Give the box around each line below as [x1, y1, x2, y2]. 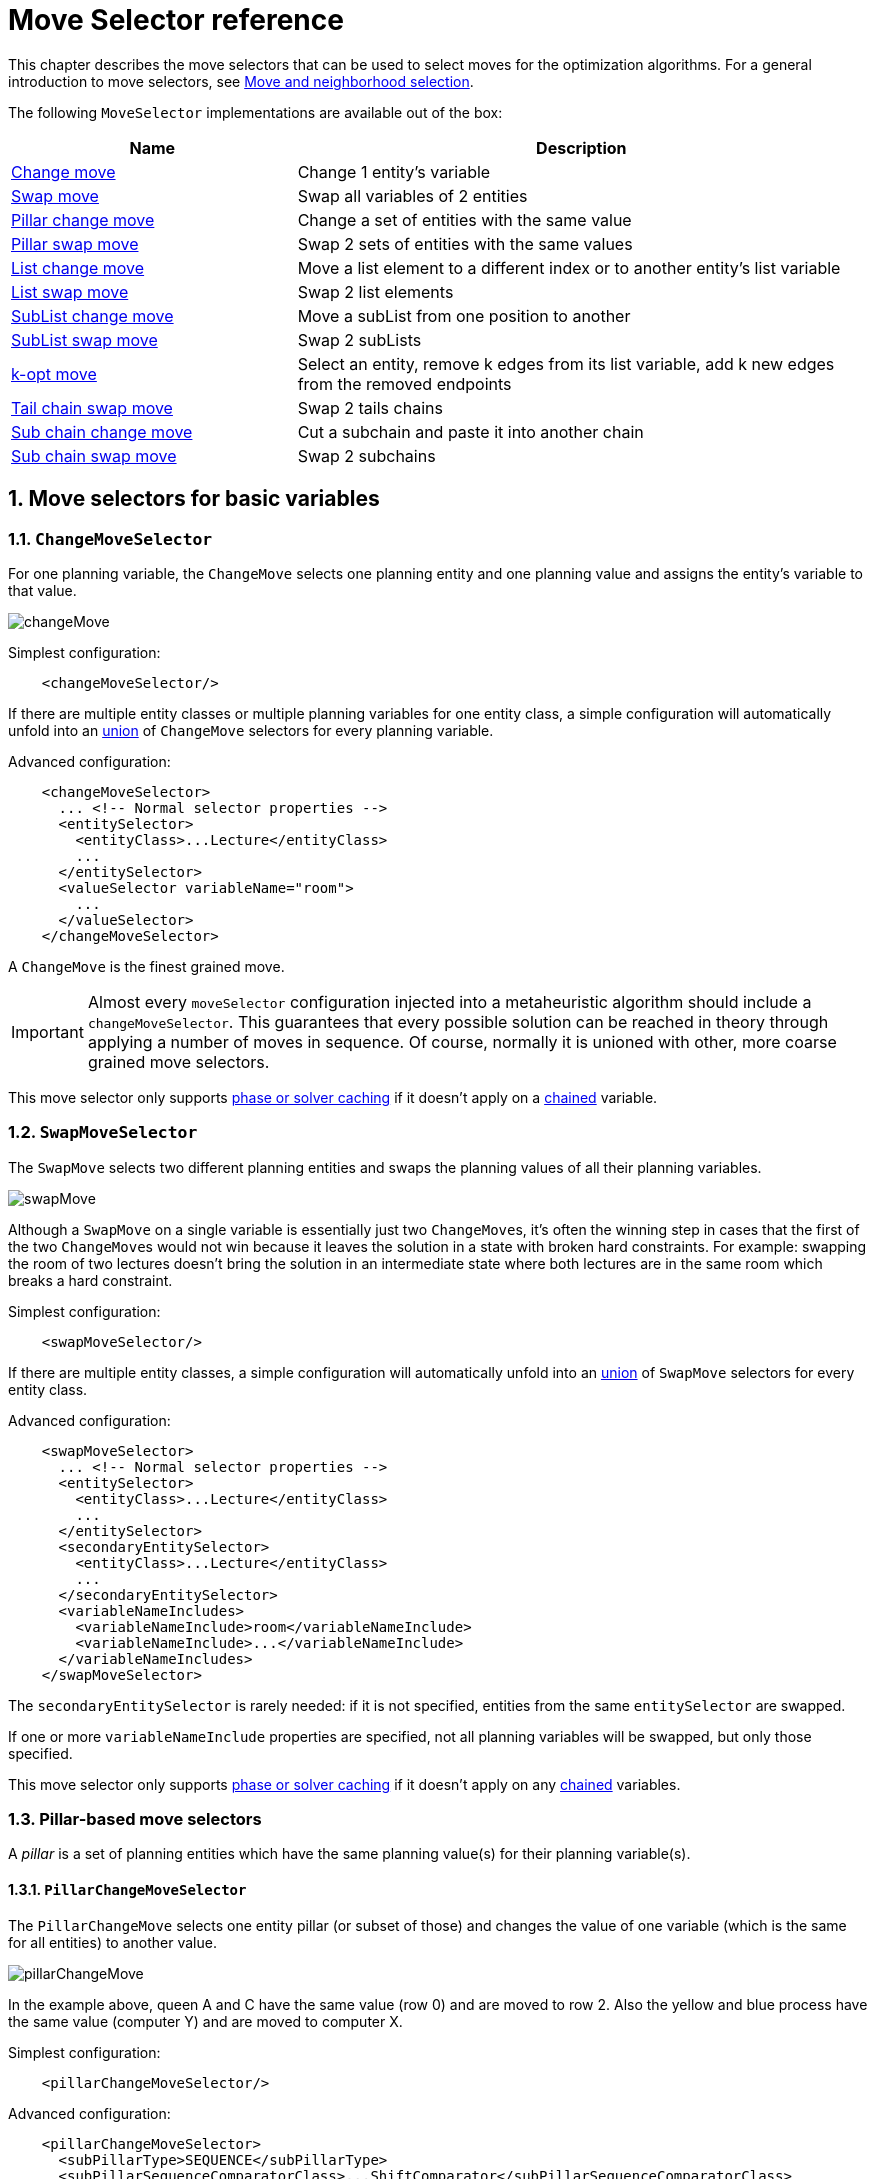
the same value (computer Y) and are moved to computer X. [8, 2012, 403, 2030]
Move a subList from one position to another [297, 305, 631, 326]
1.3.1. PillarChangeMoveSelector [8, 1881, 247, 1899]
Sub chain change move [11, 421, 193, 442]
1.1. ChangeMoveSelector [8, 528, 213, 549]
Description [536, 137, 627, 158]
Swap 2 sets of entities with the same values [297, 233, 633, 254]
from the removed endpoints [297, 373, 512, 394]
